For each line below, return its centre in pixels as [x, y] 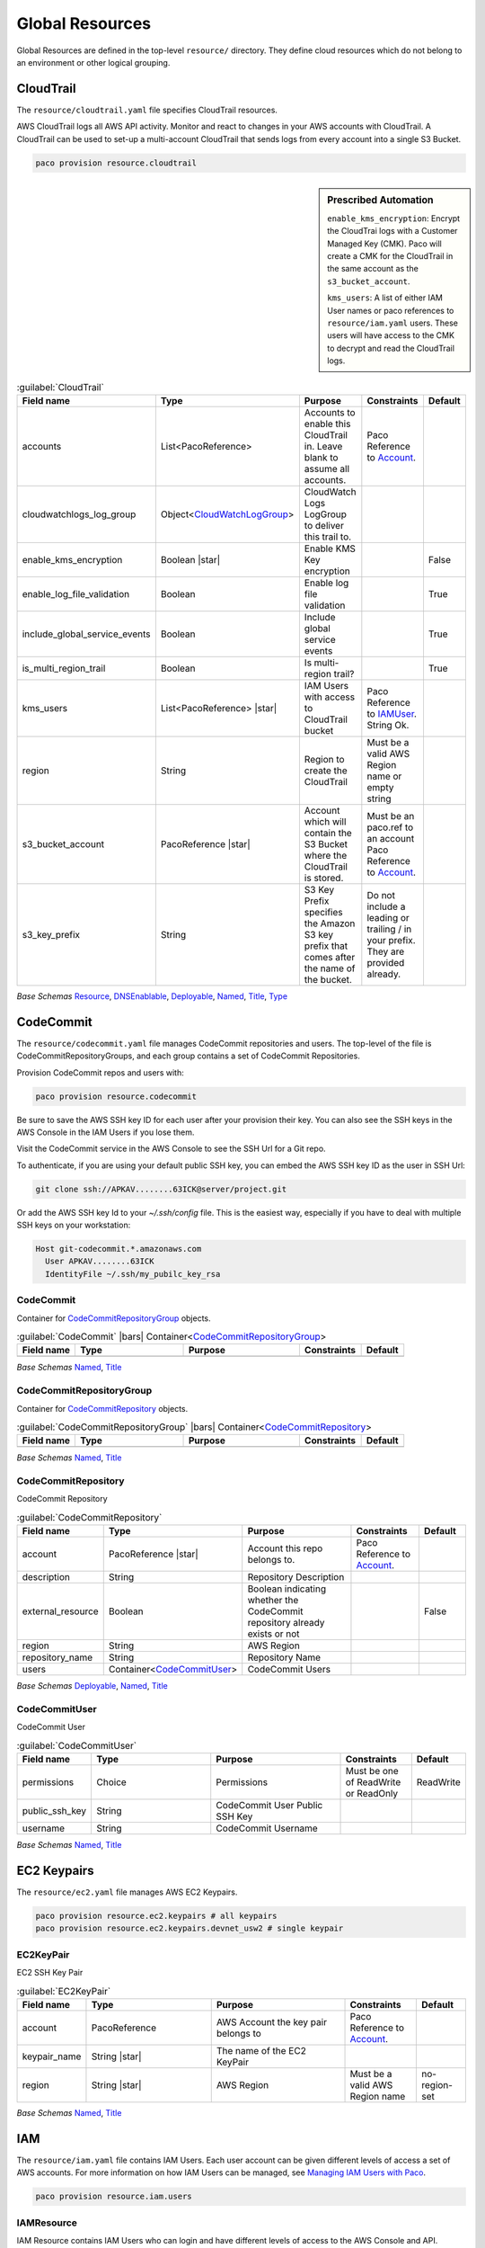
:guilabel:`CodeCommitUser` [77, 1745]
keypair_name [52, 2056]
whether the [273, 1601]
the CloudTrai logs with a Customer [392, 231]
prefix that [326, 946]
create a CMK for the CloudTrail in [390, 256]
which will [325, 821]
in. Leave [323, 446]
